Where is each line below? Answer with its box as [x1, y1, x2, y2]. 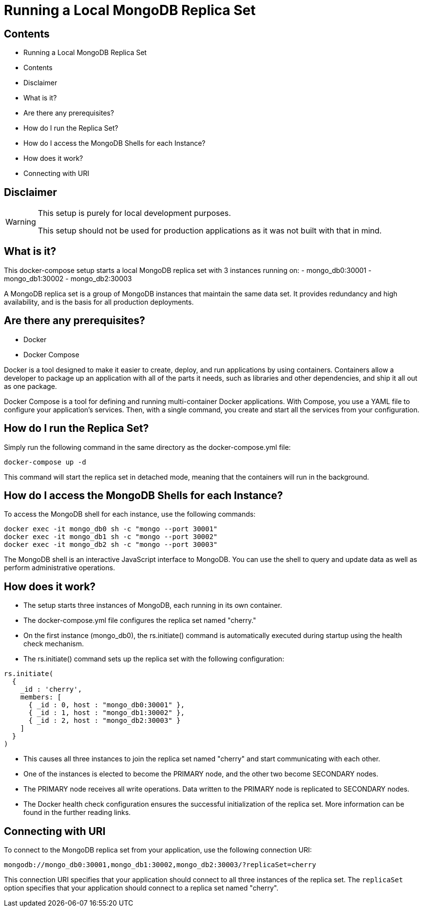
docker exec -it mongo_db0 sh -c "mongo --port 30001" [4, 525, 218, 533]
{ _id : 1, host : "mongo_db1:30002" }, [28, 709, 185, 717]
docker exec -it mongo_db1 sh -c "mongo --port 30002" [4, 533, 218, 541]
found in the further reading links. [23, 808, 131, 817]
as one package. [4, 382, 57, 390]
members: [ [20, 693, 62, 701]
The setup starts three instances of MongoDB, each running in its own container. [23, 601, 282, 610]
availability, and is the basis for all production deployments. [4, 297, 194, 306]
